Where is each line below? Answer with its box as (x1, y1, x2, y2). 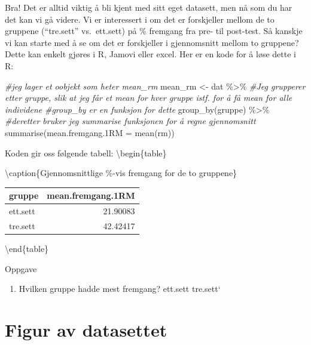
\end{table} (5, 242, 49, 254)
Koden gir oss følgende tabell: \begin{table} (5, 146, 167, 159)
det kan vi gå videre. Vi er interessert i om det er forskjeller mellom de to (5, 13, 275, 25)
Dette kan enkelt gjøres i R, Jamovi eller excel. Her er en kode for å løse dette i (5, 48, 296, 60)
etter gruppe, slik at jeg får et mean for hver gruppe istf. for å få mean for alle (5, 91, 292, 104)
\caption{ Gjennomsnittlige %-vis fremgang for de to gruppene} (5, 167, 237, 179)
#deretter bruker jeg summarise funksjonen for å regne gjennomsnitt (5, 115, 256, 127)
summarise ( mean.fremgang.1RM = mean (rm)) (5, 126, 175, 138)
